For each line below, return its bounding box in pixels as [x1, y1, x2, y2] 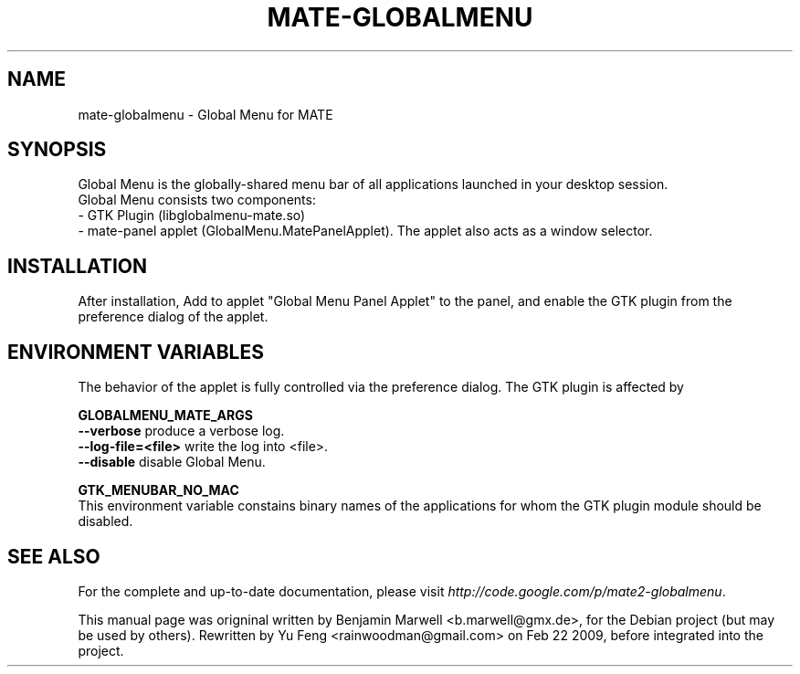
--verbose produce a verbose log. [78, 423, 285, 439]
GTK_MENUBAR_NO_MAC [78, 482, 239, 499]
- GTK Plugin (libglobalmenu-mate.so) [78, 207, 306, 224]
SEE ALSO [7, 544, 100, 568]
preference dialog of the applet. [78, 309, 268, 325]
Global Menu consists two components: [78, 192, 316, 208]
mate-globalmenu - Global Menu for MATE [78, 106, 333, 122]
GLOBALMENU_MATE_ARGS [78, 407, 253, 424]
